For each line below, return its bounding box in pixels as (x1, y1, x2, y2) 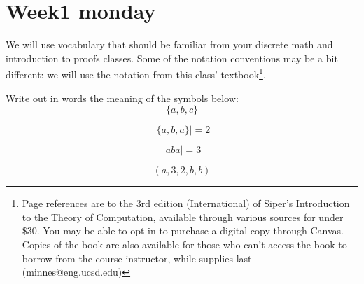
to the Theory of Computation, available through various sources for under (22, 209, 344, 224)
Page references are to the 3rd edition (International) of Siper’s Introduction (22, 196, 350, 211)
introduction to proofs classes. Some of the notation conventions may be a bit (6, 50, 338, 65)
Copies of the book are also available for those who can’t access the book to (22, 236, 347, 251)
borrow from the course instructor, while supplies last (22, 250, 252, 265)
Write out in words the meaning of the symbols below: (6, 90, 239, 105)
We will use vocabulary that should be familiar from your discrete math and (6, 37, 333, 52)
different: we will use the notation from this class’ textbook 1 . (6, 65, 266, 81)
